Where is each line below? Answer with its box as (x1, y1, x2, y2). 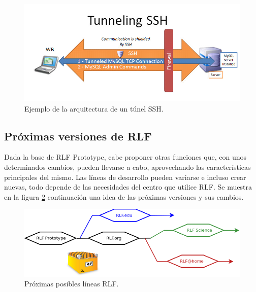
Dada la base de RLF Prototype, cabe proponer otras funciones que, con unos (4, 152, 247, 162)
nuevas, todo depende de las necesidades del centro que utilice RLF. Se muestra (4, 181, 252, 192)
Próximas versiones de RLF (4, 128, 152, 143)
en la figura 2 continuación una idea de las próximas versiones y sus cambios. (4, 191, 244, 202)
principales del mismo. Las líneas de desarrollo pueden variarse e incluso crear (4, 171, 246, 182)
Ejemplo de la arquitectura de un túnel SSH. (24, 103, 164, 114)
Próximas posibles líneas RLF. (24, 278, 119, 289)
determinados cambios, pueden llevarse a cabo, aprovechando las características (4, 162, 251, 172)
